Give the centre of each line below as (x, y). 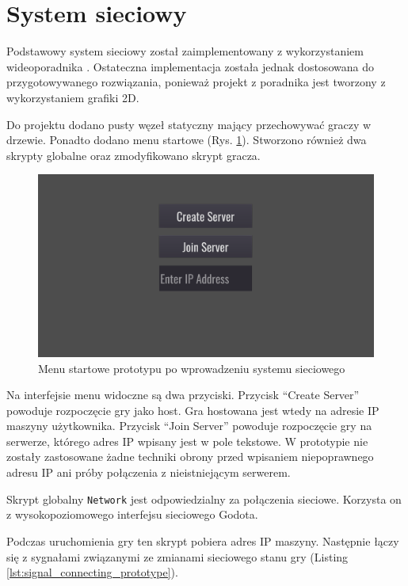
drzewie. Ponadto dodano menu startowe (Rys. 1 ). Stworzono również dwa (187, 140)
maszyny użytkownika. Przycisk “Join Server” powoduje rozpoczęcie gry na (189, 426)
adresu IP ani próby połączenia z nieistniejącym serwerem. (149, 472)
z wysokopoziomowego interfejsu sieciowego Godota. (132, 514)
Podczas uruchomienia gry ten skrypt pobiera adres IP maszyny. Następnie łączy (203, 540)
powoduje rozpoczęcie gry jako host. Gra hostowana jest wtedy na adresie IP (193, 410)
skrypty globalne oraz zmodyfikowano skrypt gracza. (133, 155)
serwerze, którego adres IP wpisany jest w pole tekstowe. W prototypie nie (187, 441)
